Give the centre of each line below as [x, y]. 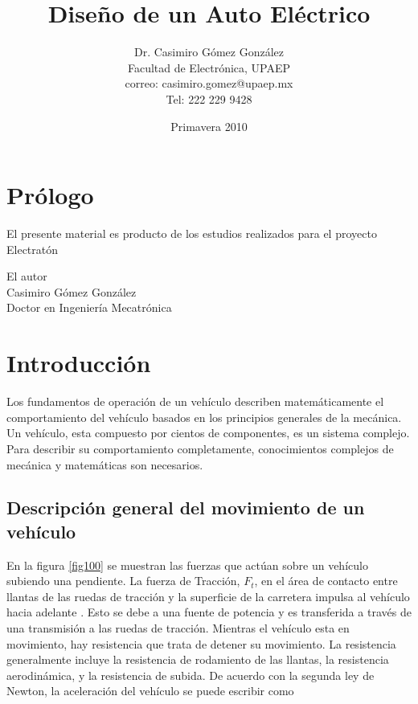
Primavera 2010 [209, 126]
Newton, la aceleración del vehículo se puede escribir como [150, 691]
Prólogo [50, 195]
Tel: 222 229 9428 [209, 98]
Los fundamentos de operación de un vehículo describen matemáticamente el [195, 401]
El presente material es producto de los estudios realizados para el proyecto [192, 233]
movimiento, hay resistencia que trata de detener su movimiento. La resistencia [201, 643]
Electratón [33, 249]
